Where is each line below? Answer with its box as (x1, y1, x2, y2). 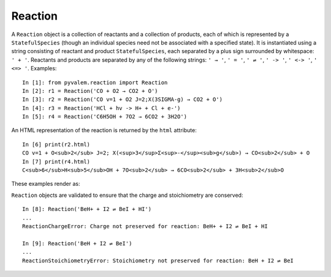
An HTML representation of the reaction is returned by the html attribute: (11, 127, 197, 134)
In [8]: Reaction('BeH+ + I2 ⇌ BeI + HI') (22, 205, 152, 213)
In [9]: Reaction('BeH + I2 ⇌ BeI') (22, 240, 132, 247)
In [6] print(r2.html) (22, 141, 91, 148)
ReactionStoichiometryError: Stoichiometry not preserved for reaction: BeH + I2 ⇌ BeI (22, 257, 294, 264)
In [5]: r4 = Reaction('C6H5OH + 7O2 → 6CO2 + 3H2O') (22, 113, 187, 120)
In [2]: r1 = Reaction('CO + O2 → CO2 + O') (22, 87, 159, 94)
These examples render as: (11, 180, 80, 188)
